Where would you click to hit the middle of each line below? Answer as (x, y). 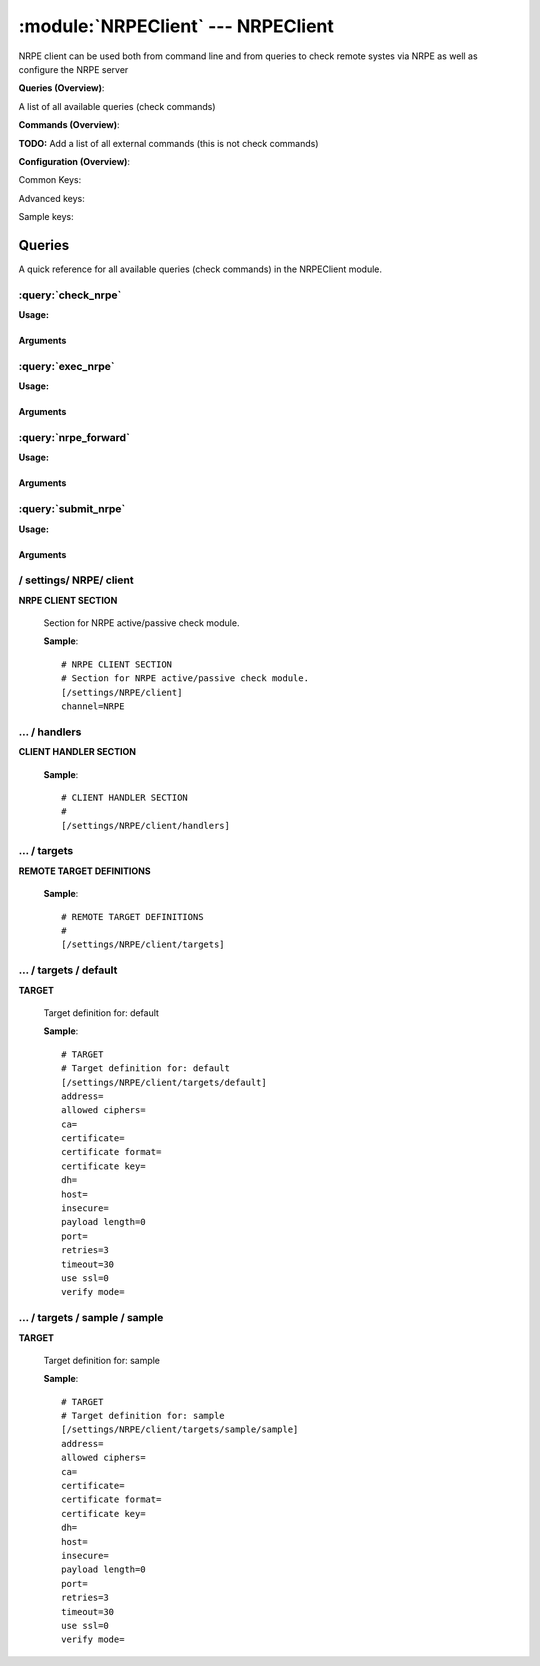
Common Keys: (50, 180)
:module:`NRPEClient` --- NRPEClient (176, 26)
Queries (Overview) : (61, 88)
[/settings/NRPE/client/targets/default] (164, 1082)
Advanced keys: (51, 198)
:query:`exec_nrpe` (66, 366)
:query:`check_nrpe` (70, 295)
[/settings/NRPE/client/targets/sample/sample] (180, 1429)
